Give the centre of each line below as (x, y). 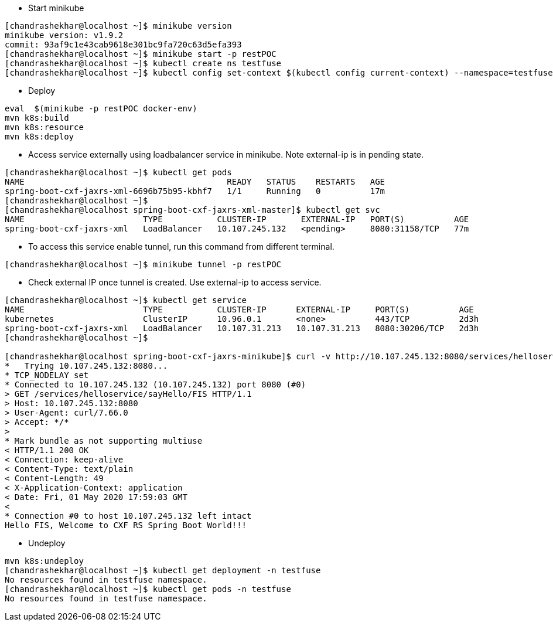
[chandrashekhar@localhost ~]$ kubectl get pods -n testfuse (148, 589)
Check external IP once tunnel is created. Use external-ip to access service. (175, 282)
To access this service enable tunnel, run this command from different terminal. (181, 246)
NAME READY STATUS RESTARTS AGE (195, 182)
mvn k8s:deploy (40, 137)
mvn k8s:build (37, 118)
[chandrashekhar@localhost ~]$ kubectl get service (126, 300)
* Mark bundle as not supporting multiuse (104, 441)
